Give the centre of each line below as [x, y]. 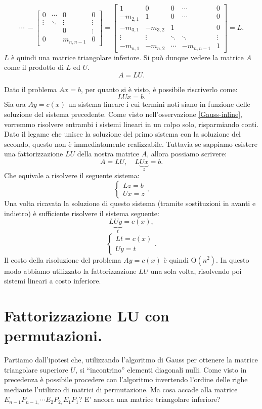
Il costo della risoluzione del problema [63, 259]
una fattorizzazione [34, 154]
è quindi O [180, 259]
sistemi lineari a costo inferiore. [53, 281]
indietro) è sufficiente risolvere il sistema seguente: [82, 213]
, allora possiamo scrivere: [187, 154]
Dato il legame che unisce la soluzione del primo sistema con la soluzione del [122, 134]
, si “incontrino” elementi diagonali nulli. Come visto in [161, 369]
